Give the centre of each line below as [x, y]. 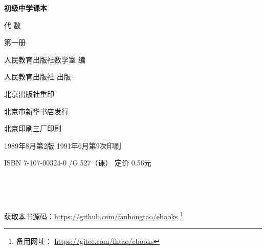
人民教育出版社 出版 [38, 77]
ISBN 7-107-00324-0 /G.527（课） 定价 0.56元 [78, 163]
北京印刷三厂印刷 [33, 128]
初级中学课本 [26, 8]
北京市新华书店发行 [36, 111]
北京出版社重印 [29, 93]
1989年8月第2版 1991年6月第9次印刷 [63, 145]
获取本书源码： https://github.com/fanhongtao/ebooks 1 [94, 215]
